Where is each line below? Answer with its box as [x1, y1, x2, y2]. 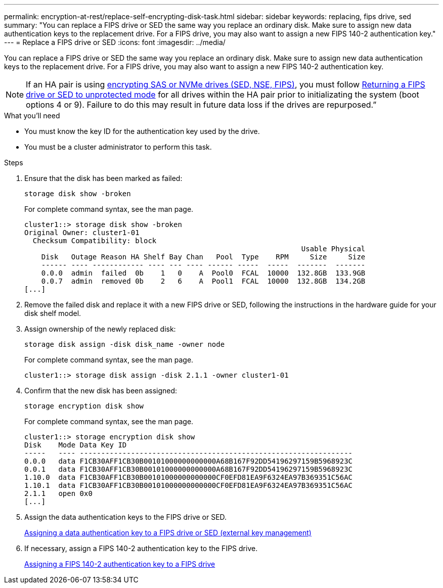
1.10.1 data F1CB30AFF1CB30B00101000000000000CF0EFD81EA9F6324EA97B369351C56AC [24, 481, 353, 489]
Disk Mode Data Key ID [24, 441, 127, 449]
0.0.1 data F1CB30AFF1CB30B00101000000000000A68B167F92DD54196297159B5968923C [24, 465, 353, 473]
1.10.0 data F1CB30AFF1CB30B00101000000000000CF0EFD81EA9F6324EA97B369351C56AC [24, 473, 353, 481]
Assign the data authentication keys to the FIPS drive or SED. [24, 513, 227, 521]
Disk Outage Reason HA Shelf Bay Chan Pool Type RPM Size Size [41, 253, 366, 261]
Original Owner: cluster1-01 [24, 229, 140, 237]
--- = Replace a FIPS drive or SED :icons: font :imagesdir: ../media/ [4, 38, 226, 47]
